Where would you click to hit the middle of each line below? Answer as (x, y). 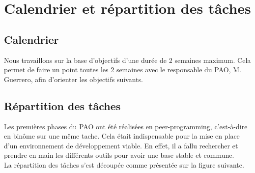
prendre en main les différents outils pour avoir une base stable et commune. (119, 155)
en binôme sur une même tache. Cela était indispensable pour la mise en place (122, 136)
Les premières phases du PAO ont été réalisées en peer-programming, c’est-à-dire (126, 126)
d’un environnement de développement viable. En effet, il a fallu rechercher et (121, 145)
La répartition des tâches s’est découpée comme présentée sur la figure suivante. (124, 164)
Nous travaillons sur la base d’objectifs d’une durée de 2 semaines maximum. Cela (127, 60)
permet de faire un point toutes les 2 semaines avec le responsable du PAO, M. (123, 70)
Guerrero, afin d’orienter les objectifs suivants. (73, 79)
